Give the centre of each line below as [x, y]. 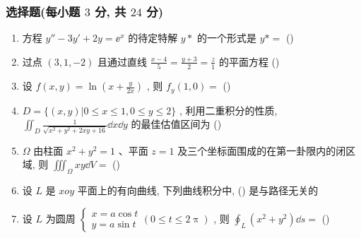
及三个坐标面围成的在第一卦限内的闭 [262, 150]
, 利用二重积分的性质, [228, 110]
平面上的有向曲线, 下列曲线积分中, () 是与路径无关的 [198, 190]
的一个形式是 [227, 38]
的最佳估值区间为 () [176, 124]
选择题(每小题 [43, 11]
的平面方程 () [249, 61]
